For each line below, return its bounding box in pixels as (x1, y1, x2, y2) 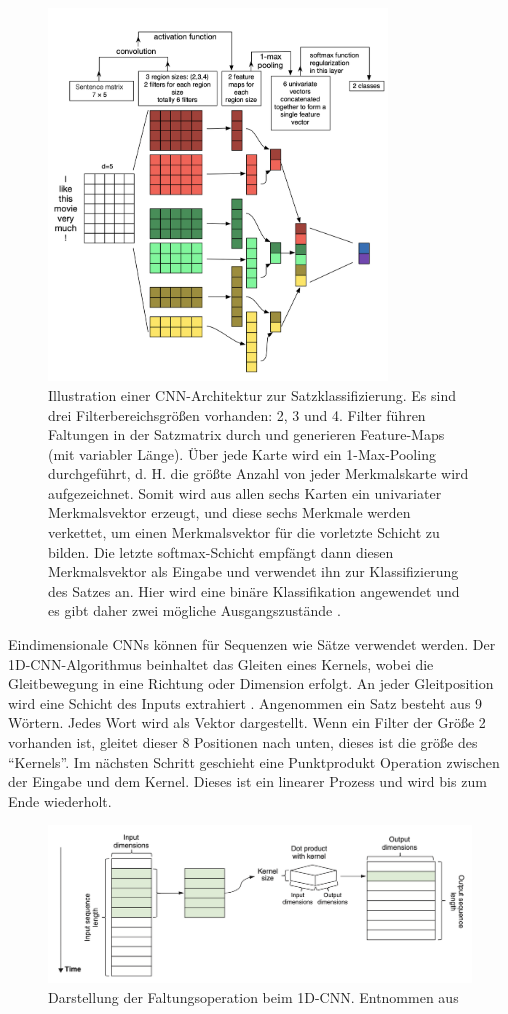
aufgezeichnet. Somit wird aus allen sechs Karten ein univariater (48, 482, 442, 503)
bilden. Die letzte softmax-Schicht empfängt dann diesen (48, 541, 394, 562)
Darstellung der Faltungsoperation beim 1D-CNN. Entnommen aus (48, 986, 459, 1007)
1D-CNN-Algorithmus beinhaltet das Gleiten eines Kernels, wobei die (8, 653, 434, 674)
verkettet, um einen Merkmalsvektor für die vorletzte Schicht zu (48, 522, 440, 543)
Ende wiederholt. (8, 790, 112, 811)
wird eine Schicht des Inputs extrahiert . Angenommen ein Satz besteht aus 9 (8, 692, 483, 713)
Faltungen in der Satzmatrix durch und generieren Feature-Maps (48, 424, 445, 445)
